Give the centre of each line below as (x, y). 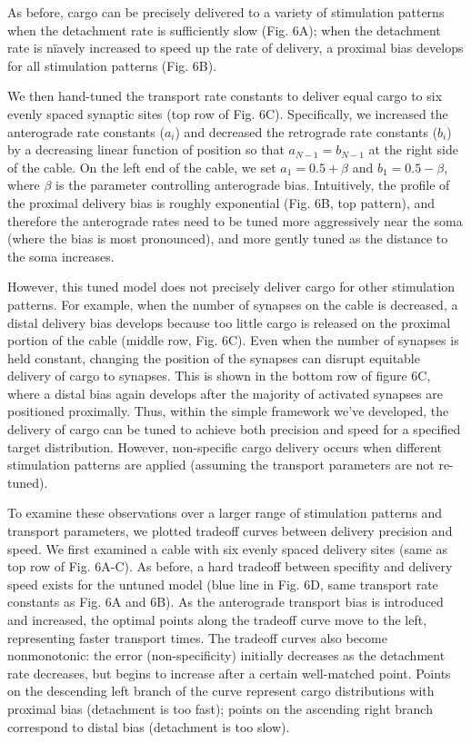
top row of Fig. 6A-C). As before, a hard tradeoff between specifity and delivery (230, 566)
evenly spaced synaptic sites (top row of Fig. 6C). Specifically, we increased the (228, 113)
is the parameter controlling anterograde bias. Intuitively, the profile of (253, 185)
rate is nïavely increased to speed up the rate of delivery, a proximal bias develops (235, 48)
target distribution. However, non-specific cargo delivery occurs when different (225, 446)
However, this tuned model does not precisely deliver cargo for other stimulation (231, 287)
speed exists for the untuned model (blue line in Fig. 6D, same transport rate (223, 584)
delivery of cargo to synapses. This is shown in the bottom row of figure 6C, (219, 376)
